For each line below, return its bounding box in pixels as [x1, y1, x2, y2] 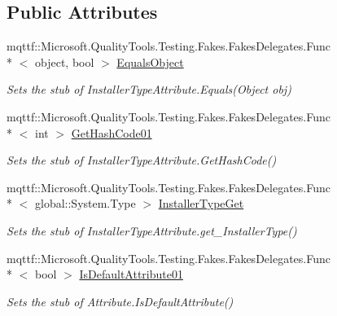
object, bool [34, 53, 94, 70]
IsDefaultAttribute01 [79, 266, 183, 283]
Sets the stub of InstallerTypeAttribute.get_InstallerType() [7, 222, 297, 239]
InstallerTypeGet [158, 195, 244, 212]
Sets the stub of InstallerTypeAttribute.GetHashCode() [7, 151, 277, 169]
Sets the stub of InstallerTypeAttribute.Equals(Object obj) [7, 81, 291, 98]
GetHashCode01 [71, 124, 152, 141]
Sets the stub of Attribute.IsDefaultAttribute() [7, 292, 234, 309]
